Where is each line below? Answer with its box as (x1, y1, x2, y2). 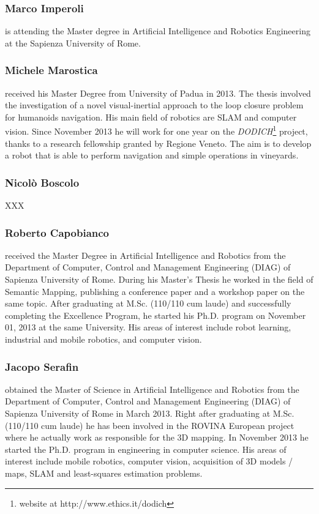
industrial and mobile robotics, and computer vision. (5, 333, 202, 346)
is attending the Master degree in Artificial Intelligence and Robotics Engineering (5, 24, 310, 37)
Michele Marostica (5, 62, 98, 78)
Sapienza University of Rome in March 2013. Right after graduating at (5, 407, 271, 420)
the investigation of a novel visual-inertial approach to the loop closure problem (5, 99, 304, 111)
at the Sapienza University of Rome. (5, 36, 141, 49)
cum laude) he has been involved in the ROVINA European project (41, 419, 295, 431)
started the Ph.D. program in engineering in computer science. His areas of (5, 442, 287, 455)
